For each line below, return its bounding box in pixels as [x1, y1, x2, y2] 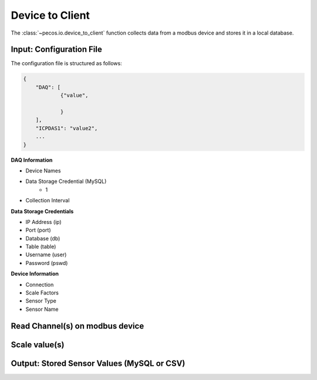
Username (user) [25, 251, 67, 258]
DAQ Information [11, 156, 53, 164]
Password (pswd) [25, 259, 68, 266]
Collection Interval [25, 197, 70, 204]
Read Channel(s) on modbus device [11, 321, 144, 331]
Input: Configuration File [11, 45, 102, 55]
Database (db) [25, 235, 60, 242]
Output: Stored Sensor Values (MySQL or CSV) [11, 358, 186, 368]
